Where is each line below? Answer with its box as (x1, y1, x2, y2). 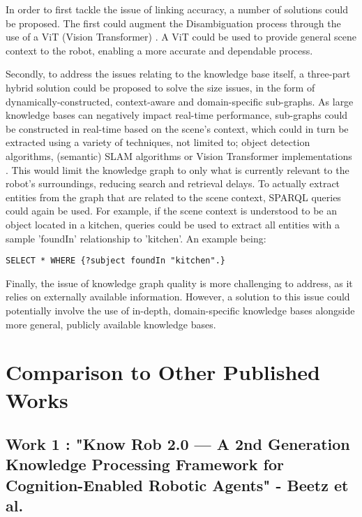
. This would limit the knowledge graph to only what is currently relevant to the (6, 162, 349, 177)
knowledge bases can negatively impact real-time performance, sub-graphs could (6, 108, 348, 122)
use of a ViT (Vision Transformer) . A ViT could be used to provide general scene (6, 29, 356, 44)
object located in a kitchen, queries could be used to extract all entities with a (6, 217, 340, 231)
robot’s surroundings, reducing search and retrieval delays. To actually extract (6, 176, 340, 191)
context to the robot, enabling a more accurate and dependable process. (6, 43, 313, 57)
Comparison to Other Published (6, 358, 320, 386)
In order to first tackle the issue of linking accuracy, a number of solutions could (6, 2, 348, 16)
